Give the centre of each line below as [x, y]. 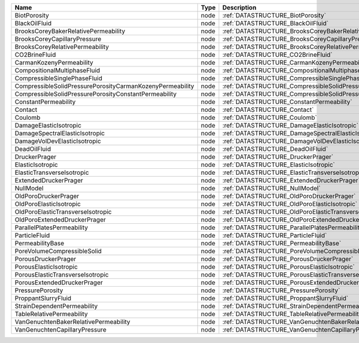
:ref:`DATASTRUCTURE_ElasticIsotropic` [279, 165]
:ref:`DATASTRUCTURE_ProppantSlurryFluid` [285, 298]
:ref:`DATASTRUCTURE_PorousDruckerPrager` [288, 259]
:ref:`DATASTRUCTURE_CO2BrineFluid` [277, 55]
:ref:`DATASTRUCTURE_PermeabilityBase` [282, 243]
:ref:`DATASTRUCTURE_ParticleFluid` [275, 235]
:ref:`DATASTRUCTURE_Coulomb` [270, 118]
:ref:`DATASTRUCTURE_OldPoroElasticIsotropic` [290, 204]
